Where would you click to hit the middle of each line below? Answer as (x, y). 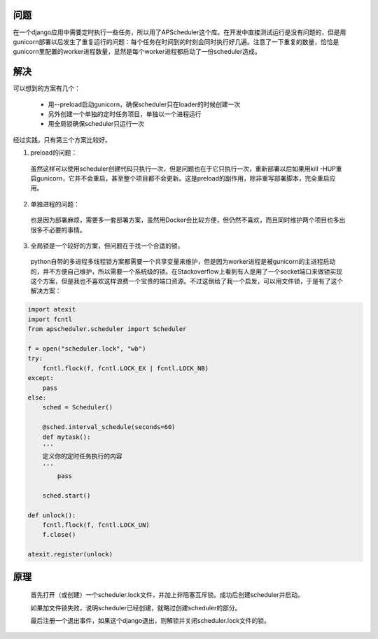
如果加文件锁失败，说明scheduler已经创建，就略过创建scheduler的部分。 (136, 608)
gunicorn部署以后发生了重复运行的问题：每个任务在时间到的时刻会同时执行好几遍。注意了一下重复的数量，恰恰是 (176, 41)
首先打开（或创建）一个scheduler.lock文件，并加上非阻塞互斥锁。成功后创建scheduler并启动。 (167, 595)
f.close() (59, 535)
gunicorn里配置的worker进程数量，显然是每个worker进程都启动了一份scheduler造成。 (137, 52)
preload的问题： (54, 153)
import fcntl (50, 319)
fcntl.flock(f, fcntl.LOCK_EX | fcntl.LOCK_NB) (126, 368)
